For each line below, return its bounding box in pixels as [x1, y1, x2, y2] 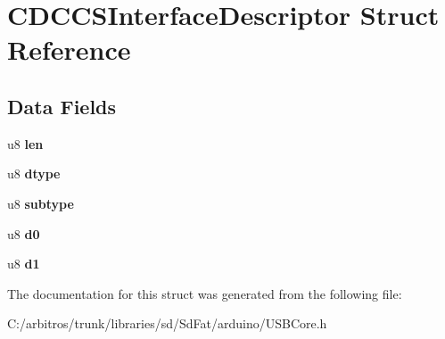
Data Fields [7, 92, 117, 120]
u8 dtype [7, 164, 61, 183]
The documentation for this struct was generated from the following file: [7, 284, 402, 302]
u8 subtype [7, 194, 74, 212]
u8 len [7, 134, 44, 153]
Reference [7, 31, 131, 68]
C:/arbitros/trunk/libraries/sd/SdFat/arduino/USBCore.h [7, 314, 327, 333]
